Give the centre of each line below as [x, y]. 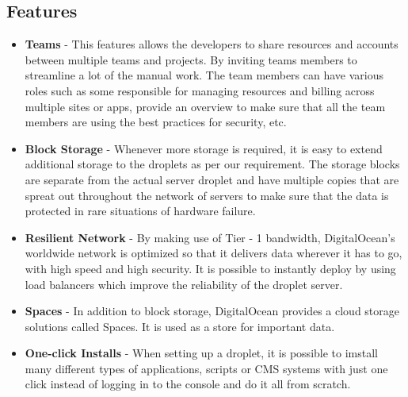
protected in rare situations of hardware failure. [140, 211]
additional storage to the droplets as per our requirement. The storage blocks [212, 164]
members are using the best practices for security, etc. [156, 122]
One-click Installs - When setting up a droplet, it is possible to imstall [201, 353]
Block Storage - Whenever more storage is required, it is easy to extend [204, 148]
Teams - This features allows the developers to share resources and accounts [212, 44]
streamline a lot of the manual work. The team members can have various [204, 75]
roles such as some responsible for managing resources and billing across [200, 90]
